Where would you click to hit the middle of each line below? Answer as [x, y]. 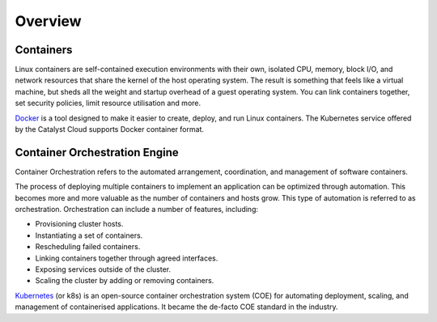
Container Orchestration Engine [97, 153]
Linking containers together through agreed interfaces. [127, 258]
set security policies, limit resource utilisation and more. [108, 103]
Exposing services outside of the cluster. [103, 269]
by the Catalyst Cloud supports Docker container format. [109, 129]
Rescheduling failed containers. [88, 247]
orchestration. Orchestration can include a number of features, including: [137, 210]
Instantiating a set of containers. [89, 235]
